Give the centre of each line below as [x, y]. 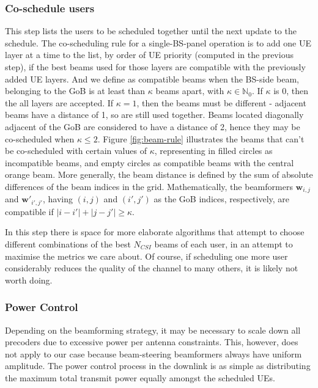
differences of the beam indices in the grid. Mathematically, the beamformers [149, 186]
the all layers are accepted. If [59, 102]
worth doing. [29, 280]
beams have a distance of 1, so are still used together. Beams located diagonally [154, 115]
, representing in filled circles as [213, 151]
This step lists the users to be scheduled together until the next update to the [151, 31]
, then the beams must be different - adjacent [221, 102]
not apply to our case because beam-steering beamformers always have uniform [153, 353]
